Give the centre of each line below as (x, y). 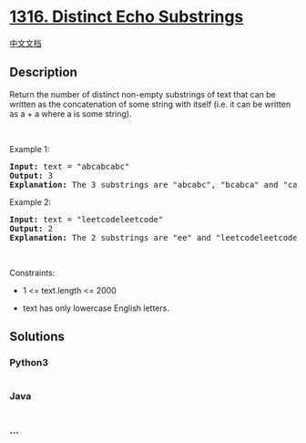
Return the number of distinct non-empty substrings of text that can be (143, 94)
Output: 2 (31, 228)
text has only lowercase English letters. (96, 308)
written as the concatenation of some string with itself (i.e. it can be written (150, 104)
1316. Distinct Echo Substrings (127, 17)
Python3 (29, 363)
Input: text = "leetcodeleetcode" (87, 219)
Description (43, 72)
